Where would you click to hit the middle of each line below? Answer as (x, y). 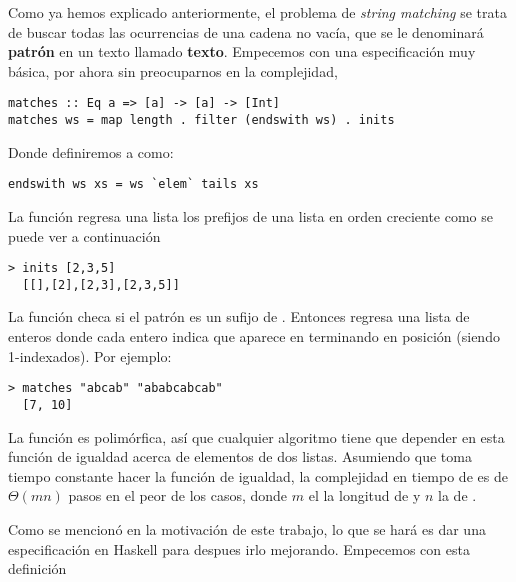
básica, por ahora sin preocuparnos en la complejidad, (173, 70)
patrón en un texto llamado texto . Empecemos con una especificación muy (242, 51)
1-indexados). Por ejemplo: (90, 355)
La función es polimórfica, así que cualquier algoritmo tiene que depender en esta (256, 436)
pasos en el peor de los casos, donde (178, 495)
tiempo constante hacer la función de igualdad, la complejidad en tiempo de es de (258, 475)
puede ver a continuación (84, 235)
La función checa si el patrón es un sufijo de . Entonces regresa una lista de (239, 316)
